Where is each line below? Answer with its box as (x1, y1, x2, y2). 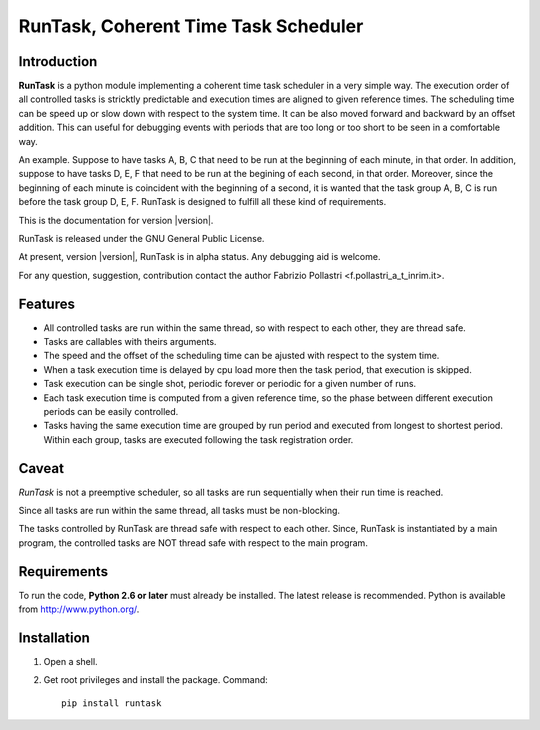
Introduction (18, 53, 98, 70)
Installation (18, 629, 90, 646)
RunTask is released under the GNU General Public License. (18, 232, 265, 244)
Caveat (18, 460, 65, 477)
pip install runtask (61, 697, 162, 709)
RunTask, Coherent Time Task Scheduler (18, 15, 364, 37)
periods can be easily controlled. (43, 406, 179, 417)
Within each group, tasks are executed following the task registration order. (43, 433, 354, 445)
